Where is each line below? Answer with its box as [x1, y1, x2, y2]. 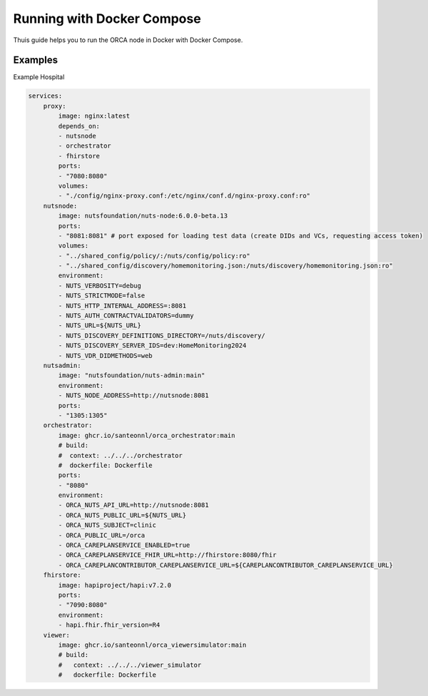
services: [28, 92, 63, 100]
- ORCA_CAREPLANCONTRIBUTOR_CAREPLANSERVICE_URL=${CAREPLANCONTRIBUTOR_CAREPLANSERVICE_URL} [58, 561, 394, 569]
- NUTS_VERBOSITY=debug [58, 282, 142, 290]
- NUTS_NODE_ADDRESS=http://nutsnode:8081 [58, 391, 210, 399]
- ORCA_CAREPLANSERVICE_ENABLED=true [58, 541, 190, 549]
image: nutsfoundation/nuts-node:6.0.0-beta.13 [58, 212, 228, 220]
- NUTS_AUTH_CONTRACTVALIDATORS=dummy [58, 312, 194, 320]
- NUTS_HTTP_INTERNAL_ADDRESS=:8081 [58, 302, 187, 309]
